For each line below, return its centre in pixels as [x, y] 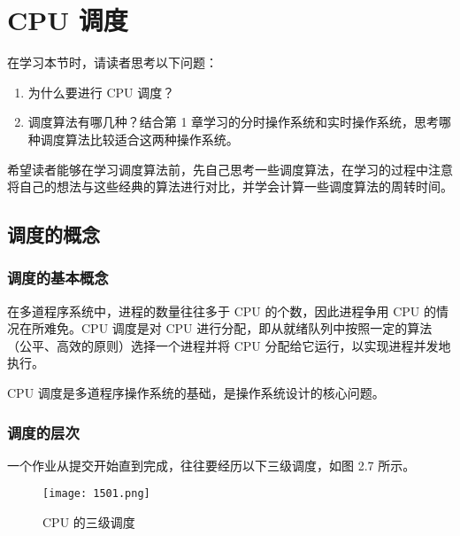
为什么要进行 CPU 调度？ [101, 92]
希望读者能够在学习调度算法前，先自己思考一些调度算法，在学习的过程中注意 [230, 169]
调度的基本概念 [58, 278]
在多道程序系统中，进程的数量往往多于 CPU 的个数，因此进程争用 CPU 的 [222, 311]
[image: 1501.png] [96, 494]
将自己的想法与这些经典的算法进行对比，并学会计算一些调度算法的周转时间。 [230, 186]
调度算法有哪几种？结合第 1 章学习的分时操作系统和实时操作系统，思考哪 [240, 122]
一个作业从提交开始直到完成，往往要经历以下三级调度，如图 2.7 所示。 [211, 465]
